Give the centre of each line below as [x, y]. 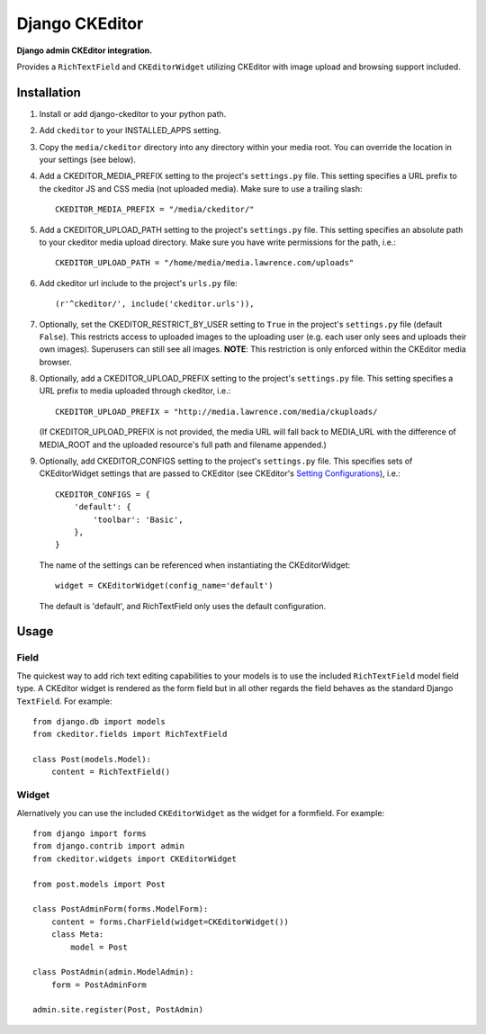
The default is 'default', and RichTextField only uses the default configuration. [183, 606]
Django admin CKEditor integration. [85, 50]
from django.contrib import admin [108, 846]
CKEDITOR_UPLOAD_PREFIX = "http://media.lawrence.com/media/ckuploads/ [216, 411]
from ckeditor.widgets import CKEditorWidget [135, 859]
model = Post [99, 947]
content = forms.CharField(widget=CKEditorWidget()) [170, 922]
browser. [55, 362]
